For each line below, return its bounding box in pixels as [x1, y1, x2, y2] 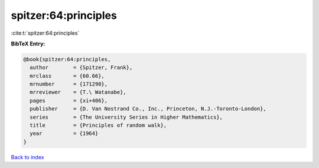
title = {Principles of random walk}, [30, 122, 167, 129]
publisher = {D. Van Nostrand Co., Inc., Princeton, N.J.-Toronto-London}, [30, 106, 267, 112]
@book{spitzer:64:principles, [23, 56, 111, 62]
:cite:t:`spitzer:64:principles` [11, 29, 80, 37]
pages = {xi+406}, [30, 97, 108, 104]
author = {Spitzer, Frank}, [30, 64, 133, 71]
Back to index [11, 153, 44, 160]
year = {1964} [30, 130, 99, 137]
